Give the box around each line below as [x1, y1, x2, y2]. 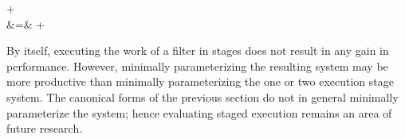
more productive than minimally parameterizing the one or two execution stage [6, 73, 394, 90]
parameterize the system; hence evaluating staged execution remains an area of [6, 104, 392, 121]
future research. [6, 120, 83, 137]
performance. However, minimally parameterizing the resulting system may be [6, 57, 388, 74]
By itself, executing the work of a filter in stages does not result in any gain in [6, 42, 389, 59]
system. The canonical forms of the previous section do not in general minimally [6, 88, 399, 105]
